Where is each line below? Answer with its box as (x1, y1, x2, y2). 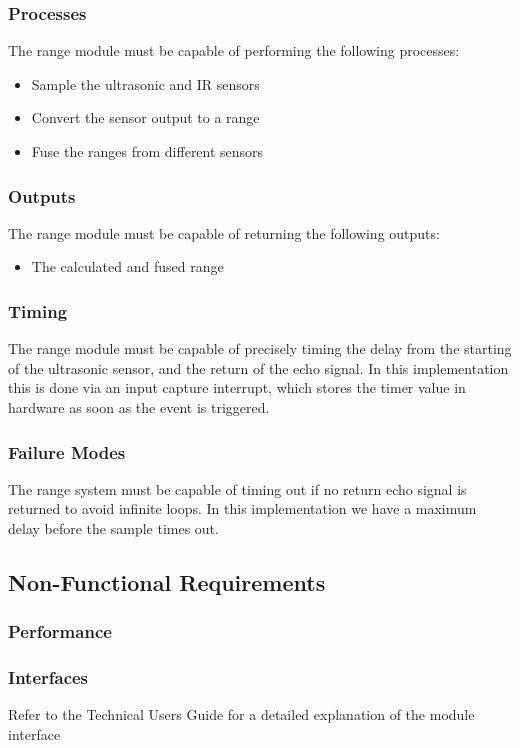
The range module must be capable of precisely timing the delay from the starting (8, 338, 512, 359)
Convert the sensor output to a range (31, 107, 260, 128)
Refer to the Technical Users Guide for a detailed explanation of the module (8, 704, 475, 725)
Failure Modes (8, 439, 126, 464)
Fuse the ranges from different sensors (31, 141, 264, 161)
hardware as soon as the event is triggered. (8, 397, 270, 417)
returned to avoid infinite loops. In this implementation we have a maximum (8, 498, 477, 519)
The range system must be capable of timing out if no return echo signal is (8, 478, 467, 499)
